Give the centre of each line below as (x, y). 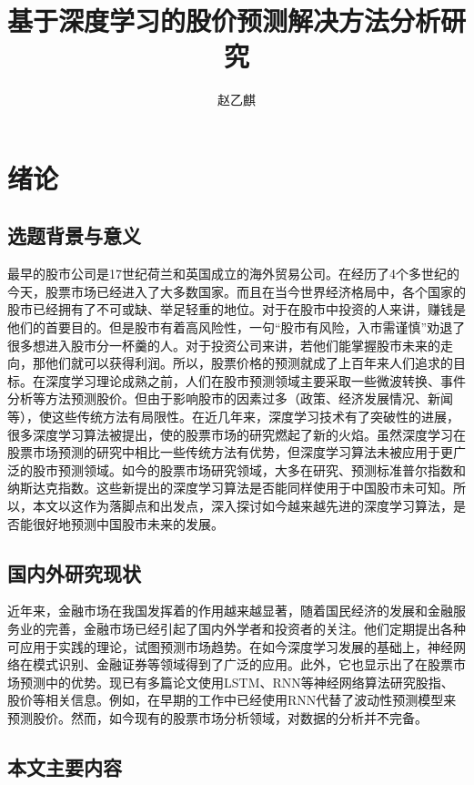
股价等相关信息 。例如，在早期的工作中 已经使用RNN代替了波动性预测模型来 (232, 700)
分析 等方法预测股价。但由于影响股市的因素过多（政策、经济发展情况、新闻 (230, 398)
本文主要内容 (65, 766)
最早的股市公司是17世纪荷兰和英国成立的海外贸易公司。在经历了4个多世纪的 (233, 274)
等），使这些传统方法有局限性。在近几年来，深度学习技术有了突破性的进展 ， (233, 417)
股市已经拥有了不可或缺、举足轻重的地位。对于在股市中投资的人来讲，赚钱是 (237, 309)
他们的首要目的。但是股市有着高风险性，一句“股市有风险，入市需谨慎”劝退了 (237, 327)
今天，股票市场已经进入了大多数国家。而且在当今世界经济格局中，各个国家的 (237, 291)
